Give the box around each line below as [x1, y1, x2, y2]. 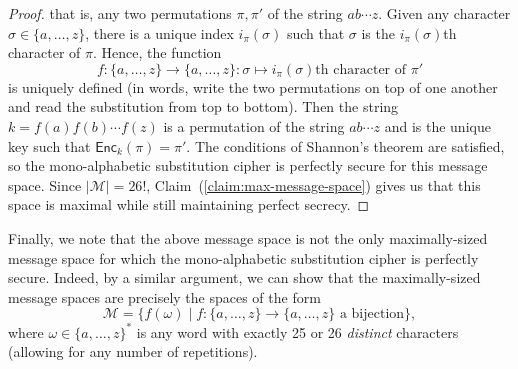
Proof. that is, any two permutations [8, 3, 232, 23]
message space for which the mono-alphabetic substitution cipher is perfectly [8, 247, 479, 268]
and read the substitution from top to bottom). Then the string [8, 96, 399, 117]
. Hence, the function [93, 42, 222, 63]
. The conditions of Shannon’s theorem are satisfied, [186, 135, 505, 156]
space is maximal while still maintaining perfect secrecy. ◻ [8, 194, 370, 215]
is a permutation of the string [163, 115, 345, 136]
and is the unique [384, 115, 491, 136]
